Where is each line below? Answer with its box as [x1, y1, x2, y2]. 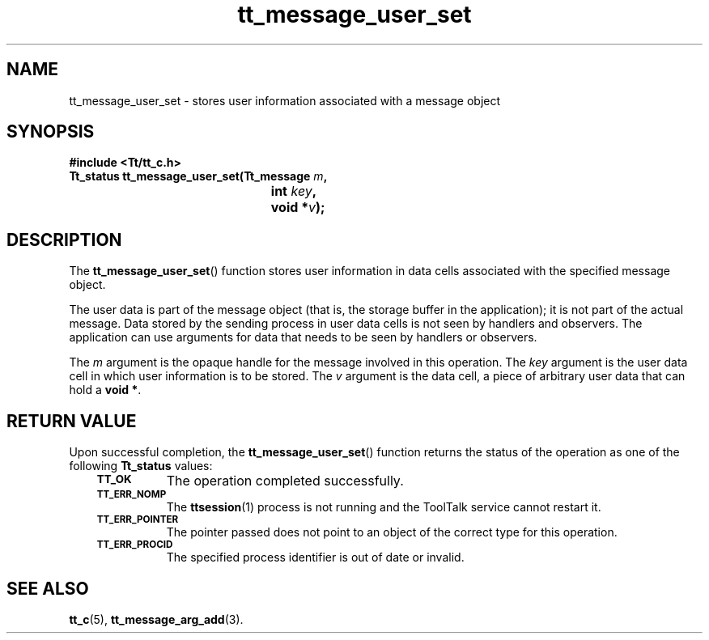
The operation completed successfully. [166, 473, 404, 490]
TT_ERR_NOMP [96, 489, 167, 501]
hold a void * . [69, 383, 142, 397]
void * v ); [270, 199, 325, 216]
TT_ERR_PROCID [96, 539, 173, 551]
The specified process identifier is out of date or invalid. [166, 550, 465, 565]
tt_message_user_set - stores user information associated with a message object [69, 93, 501, 108]
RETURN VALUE [6, 410, 137, 431]
